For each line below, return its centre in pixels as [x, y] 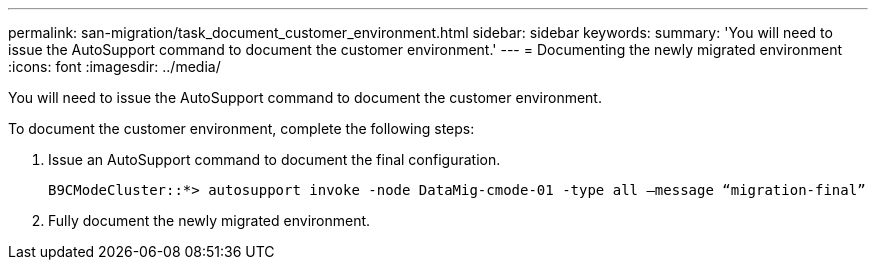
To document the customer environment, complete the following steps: [241, 128]
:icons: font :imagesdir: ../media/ [114, 66]
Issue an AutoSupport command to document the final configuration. [274, 159]
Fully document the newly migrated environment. [209, 220]
